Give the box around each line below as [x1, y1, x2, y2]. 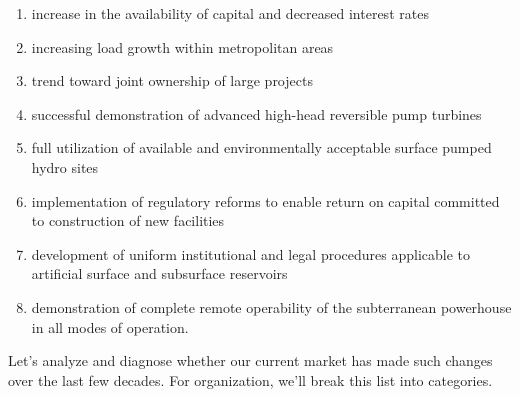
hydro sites [31, 156, 99, 177]
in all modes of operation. [31, 316, 189, 337]
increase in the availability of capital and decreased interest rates [31, 3, 429, 23]
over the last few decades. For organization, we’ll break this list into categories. [8, 369, 493, 390]
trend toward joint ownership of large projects [31, 70, 313, 91]
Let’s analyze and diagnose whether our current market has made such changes [8, 350, 493, 371]
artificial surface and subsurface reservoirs [31, 263, 288, 284]
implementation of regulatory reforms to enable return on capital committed [31, 190, 500, 211]
